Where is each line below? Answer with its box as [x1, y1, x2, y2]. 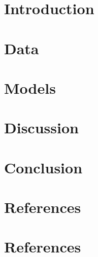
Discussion [4, 117, 79, 138]
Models [4, 77, 56, 98]
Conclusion [4, 157, 83, 177]
